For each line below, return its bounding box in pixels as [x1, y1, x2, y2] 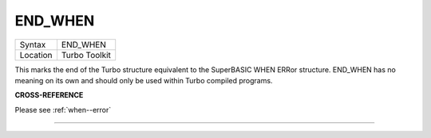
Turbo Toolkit [61, 49, 112, 60]
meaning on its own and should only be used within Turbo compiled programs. [14, 75, 273, 85]
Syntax [19, 39, 46, 50]
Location [19, 49, 53, 60]
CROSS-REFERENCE [14, 90, 84, 100]
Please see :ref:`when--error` [14, 105, 112, 114]
